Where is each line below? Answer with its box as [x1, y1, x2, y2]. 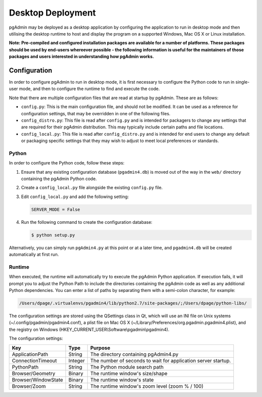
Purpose [90, 344, 111, 351]
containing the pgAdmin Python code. [21, 176, 97, 182]
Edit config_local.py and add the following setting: [21, 194, 129, 199]
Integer [68, 357, 85, 364]
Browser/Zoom [12, 382, 46, 389]
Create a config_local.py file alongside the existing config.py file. [21, 185, 163, 191]
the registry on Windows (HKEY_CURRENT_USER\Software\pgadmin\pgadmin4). [9, 326, 170, 332]
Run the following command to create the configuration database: [21, 219, 153, 225]
